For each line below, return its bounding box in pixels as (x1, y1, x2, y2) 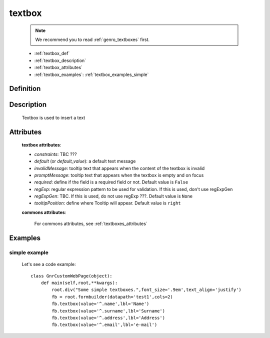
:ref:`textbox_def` (34, 50, 70, 56)
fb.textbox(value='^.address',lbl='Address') (51, 315, 165, 320)
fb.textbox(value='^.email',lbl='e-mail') (51, 322, 157, 327)
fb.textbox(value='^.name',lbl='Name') (51, 301, 149, 307)
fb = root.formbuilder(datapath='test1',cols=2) (51, 294, 173, 299)
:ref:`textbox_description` (34, 57, 86, 63)
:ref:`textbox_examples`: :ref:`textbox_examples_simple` (34, 71, 149, 77)
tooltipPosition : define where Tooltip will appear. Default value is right (34, 200, 181, 206)
